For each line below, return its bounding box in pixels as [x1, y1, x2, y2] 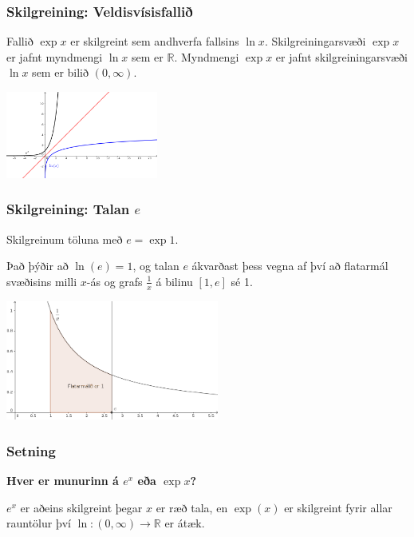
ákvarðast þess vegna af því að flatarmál [191, 257, 388, 274]
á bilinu [156, 272, 193, 289]
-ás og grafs [86, 272, 143, 289]
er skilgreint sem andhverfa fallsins [70, 33, 239, 50]
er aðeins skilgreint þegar [20, 499, 143, 515]
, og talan [132, 257, 179, 274]
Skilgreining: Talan [6, 199, 130, 219]
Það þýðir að [6, 257, 69, 274]
